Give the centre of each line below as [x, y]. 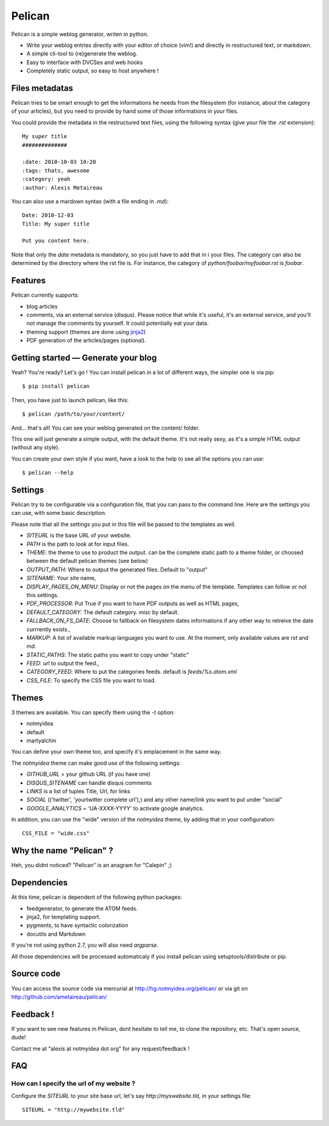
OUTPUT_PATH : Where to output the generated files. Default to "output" [117, 569]
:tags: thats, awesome [56, 170]
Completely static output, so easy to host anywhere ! [93, 71]
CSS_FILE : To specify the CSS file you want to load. [91, 680]
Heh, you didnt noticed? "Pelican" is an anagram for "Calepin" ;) [92, 865]
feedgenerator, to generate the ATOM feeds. [82, 908]
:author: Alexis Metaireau [62, 188]
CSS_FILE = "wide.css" [56, 834]
